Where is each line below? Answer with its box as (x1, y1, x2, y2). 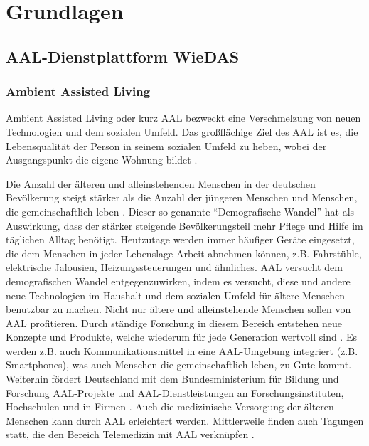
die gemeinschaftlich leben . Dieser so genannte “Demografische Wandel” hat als (6, 203, 355, 218)
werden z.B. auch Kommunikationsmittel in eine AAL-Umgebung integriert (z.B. (6, 343, 358, 358)
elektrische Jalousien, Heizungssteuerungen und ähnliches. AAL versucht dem (6, 260, 343, 275)
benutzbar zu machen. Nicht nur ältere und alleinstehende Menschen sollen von (6, 302, 351, 317)
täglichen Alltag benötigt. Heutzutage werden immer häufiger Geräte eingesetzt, (6, 232, 355, 247)
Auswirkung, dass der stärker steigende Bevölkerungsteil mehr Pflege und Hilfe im (6, 218, 363, 233)
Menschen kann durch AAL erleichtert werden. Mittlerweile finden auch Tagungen (6, 413, 364, 428)
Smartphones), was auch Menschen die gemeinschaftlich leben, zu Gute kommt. (6, 357, 352, 372)
